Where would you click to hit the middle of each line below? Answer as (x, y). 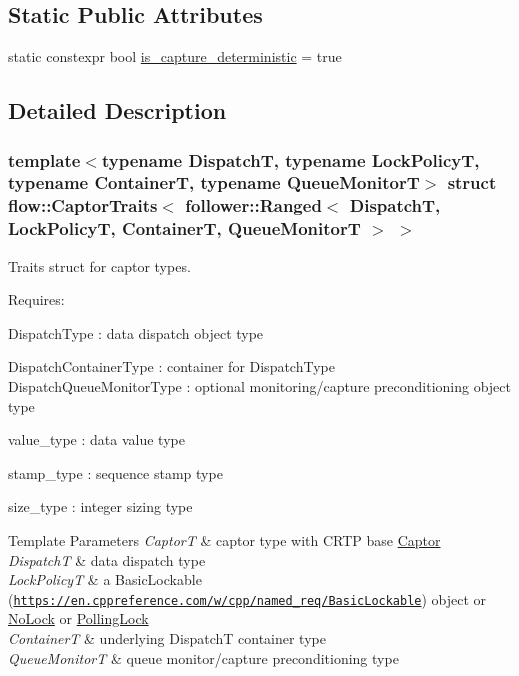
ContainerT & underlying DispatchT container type (167, 637)
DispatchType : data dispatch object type (136, 332)
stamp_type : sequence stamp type (115, 472)
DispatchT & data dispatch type (107, 559)
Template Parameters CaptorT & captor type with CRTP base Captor (224, 539)
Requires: (36, 299)
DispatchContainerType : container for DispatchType (171, 366)
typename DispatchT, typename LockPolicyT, (290, 159)
